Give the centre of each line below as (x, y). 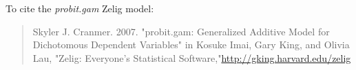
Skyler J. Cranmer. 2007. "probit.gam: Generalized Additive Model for (181, 31)
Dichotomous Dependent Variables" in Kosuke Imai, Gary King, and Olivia (191, 45)
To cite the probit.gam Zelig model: (80, 8)
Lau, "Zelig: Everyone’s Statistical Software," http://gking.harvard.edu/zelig (192, 57)
